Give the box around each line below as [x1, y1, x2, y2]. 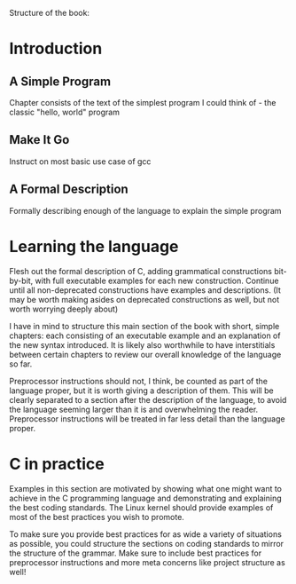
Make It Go [9, 132, 70, 147]
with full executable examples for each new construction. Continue [35, 275, 279, 286]
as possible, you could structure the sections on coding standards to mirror [9, 538, 284, 548]
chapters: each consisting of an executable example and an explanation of [9, 330, 281, 341]
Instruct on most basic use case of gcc [9, 155, 152, 167]
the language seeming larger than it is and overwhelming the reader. [9, 404, 259, 414]
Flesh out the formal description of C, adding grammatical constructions [9, 265, 273, 276]
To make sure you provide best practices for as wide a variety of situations [9, 528, 282, 540]
